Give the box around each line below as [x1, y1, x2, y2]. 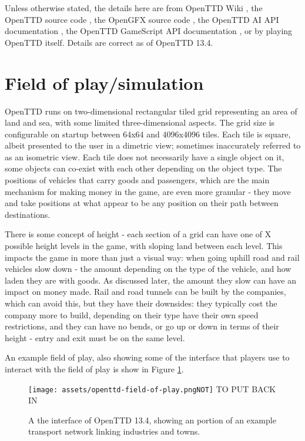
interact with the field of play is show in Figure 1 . [5, 362, 184, 375]
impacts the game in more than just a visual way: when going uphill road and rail [5, 251, 300, 263]
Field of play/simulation [5, 70, 204, 95]
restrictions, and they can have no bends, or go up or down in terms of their [5, 320, 279, 332]
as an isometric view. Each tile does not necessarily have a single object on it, [5, 150, 284, 163]
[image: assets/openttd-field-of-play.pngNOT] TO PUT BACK [28, 382, 276, 395]
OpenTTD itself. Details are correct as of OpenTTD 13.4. [5, 36, 213, 48]
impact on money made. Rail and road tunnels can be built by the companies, [5, 285, 286, 298]
